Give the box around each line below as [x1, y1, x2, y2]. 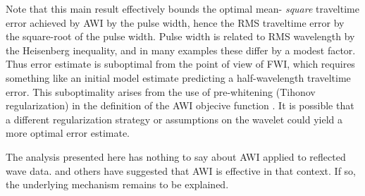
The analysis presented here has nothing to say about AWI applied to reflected [6, 149, 346, 164]
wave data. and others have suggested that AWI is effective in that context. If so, [6, 163, 356, 178]
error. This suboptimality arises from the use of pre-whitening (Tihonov [6, 84, 316, 99]
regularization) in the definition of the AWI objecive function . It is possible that [6, 98, 354, 113]
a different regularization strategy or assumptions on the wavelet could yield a [6, 111, 343, 126]
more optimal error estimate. [6, 125, 130, 140]
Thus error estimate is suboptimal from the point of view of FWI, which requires [6, 56, 355, 71]
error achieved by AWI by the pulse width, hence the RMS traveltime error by [6, 15, 345, 30]
